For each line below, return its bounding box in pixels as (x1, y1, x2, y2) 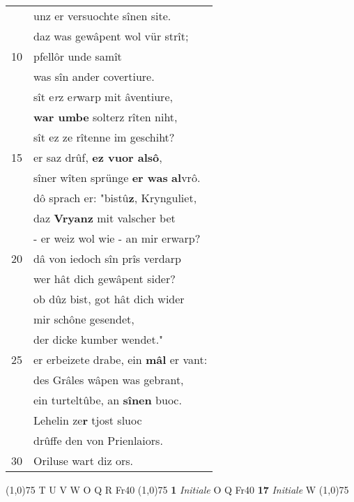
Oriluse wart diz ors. (33, 452, 133, 469)
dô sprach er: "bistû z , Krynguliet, (33, 190, 197, 206)
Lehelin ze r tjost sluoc (33, 412, 142, 428)
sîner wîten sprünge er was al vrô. (33, 169, 201, 185)
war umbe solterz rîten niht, (33, 109, 178, 125)
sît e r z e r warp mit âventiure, (33, 89, 173, 105)
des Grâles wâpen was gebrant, (33, 372, 184, 388)
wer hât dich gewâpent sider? (33, 271, 176, 287)
